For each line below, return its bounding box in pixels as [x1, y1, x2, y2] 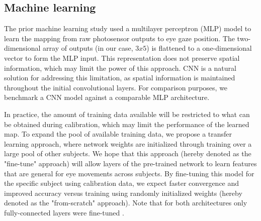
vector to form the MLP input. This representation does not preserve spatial [4, 52, 240, 63]
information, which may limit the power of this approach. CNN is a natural [4, 62, 236, 73]
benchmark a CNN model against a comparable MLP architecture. [4, 92, 210, 102]
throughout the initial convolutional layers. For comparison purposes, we [4, 82, 228, 92]
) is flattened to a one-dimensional [146, 43, 252, 53]
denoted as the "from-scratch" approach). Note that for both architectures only [4, 197, 247, 208]
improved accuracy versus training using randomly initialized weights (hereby [4, 187, 242, 198]
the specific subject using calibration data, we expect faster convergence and [4, 178, 239, 188]
